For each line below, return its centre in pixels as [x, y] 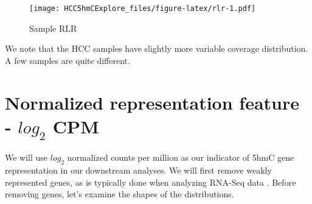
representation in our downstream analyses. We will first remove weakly [138, 170]
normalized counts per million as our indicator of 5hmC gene [181, 157]
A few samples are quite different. [68, 60]
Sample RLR [53, 28]
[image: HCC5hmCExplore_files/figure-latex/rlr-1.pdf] [143, 9]
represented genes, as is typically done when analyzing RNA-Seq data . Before [151, 182]
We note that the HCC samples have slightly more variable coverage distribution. [157, 48]
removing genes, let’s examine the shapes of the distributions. [120, 194]
